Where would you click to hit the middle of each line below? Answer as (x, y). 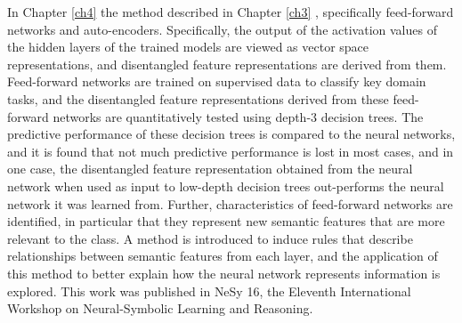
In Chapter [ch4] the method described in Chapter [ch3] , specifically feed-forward (231, 12)
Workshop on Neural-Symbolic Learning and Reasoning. (160, 308)
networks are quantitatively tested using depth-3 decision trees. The (238, 116)
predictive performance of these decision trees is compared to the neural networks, (231, 134)
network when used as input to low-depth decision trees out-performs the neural (226, 186)
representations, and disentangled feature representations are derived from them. (227, 64)
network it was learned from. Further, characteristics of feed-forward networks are (230, 203)
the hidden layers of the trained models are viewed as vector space (188, 47)
